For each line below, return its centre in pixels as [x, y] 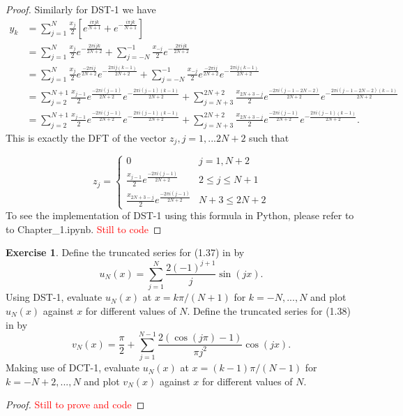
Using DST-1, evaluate [54, 297]
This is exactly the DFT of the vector [86, 137]
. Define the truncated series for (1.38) [269, 310]
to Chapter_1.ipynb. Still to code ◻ [84, 229]
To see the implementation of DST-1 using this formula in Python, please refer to [180, 215]
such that [269, 137]
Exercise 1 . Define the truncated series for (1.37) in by [125, 252]
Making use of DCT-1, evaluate [73, 367]
